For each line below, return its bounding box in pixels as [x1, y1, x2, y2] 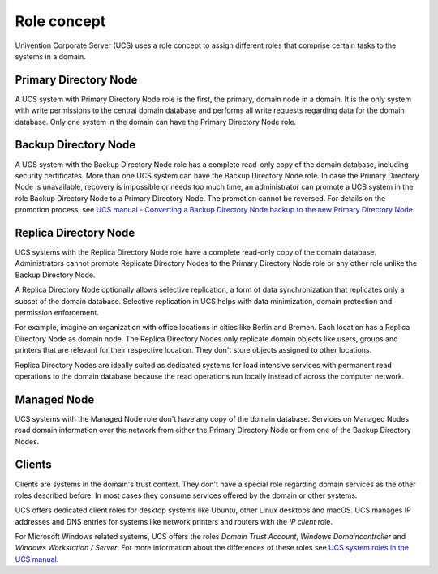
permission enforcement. [15, 307, 99, 317]
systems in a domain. [15, 51, 87, 61]
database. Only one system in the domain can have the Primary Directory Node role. [15, 117, 297, 126]
